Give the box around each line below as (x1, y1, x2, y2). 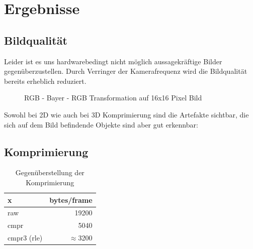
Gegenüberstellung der (15, 167, 85, 178)
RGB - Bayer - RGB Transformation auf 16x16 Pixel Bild (24, 92, 202, 103)
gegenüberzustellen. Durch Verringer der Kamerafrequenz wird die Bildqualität (4, 66, 247, 76)
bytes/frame (49, 194, 93, 205)
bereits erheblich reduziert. (4, 75, 87, 86)
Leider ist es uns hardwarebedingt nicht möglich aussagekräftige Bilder (4, 56, 222, 66)
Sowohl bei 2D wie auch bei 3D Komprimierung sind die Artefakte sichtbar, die (4, 109, 249, 119)
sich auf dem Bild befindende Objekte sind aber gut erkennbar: (4, 119, 198, 130)
